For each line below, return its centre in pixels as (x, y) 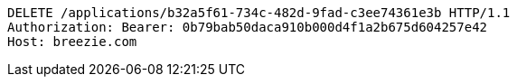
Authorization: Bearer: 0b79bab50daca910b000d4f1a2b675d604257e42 (248, 27)
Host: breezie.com (72, 42)
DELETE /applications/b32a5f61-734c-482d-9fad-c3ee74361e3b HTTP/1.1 (259, 13)
